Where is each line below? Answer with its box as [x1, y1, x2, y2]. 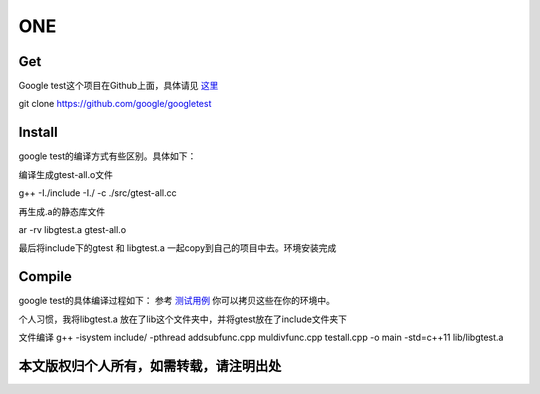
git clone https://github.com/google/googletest [18, 98, 212, 110]
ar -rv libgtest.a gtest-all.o [18, 223, 127, 235]
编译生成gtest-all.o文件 [18, 168, 114, 180]
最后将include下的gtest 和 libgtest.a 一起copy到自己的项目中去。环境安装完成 [18, 242, 337, 254]
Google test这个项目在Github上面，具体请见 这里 [18, 80, 219, 92]
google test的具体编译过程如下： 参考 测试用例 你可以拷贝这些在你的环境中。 [18, 295, 335, 307]
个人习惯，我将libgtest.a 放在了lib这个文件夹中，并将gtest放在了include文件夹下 [18, 313, 347, 325]
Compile [18, 268, 72, 285]
